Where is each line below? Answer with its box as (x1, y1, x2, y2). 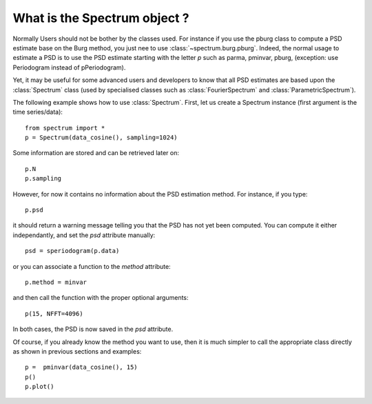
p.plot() (25, 383, 54, 391)
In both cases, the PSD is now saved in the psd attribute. (12, 325, 174, 334)
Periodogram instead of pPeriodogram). (12, 63, 126, 72)
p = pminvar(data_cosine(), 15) (25, 363, 138, 372)
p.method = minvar (25, 278, 87, 286)
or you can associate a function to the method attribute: (12, 262, 172, 270)
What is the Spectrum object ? (12, 10, 189, 26)
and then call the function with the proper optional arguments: (12, 294, 189, 302)
